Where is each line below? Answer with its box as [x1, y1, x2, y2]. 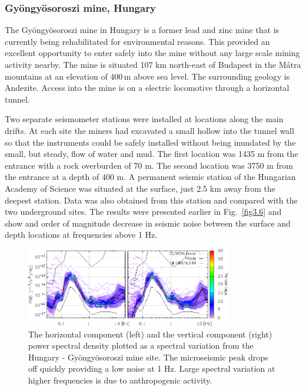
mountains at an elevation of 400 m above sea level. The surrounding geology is [5, 70, 290, 82]
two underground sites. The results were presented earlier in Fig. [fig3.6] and [5, 205, 282, 218]
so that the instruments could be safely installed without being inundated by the [5, 136, 296, 148]
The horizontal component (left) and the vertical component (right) [28, 327, 272, 340]
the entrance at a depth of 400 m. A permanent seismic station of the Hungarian [5, 171, 296, 183]
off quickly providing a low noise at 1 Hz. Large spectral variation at [28, 362, 275, 375]
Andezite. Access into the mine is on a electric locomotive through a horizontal [5, 81, 290, 94]
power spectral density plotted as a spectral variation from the [28, 339, 254, 352]
